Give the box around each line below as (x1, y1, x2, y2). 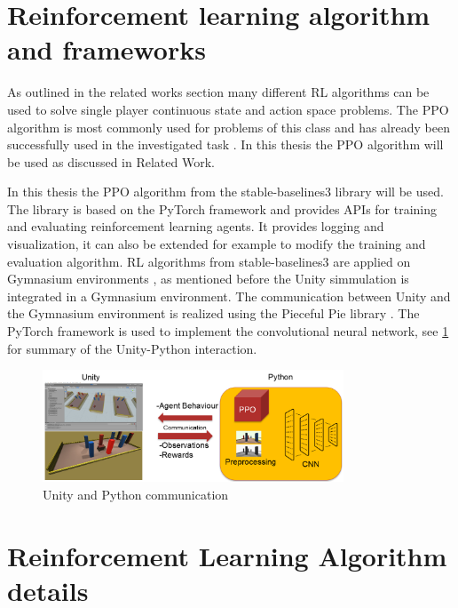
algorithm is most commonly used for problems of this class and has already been (7, 117, 450, 136)
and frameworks (7, 31, 206, 68)
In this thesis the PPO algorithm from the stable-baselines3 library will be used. (7, 182, 444, 201)
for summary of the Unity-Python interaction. (7, 339, 257, 357)
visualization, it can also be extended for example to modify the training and (7, 235, 426, 253)
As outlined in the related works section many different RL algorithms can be (7, 83, 430, 101)
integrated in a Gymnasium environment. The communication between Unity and (7, 286, 451, 305)
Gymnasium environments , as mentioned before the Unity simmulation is (7, 269, 409, 288)
